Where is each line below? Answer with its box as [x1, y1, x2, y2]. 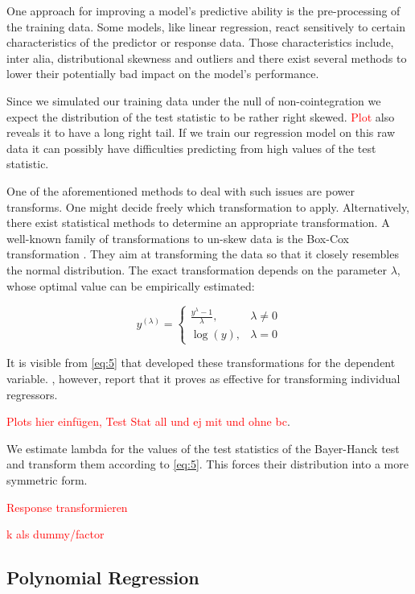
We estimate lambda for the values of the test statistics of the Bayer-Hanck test [6, 439, 400, 456]
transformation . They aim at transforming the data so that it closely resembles [6, 245, 399, 262]
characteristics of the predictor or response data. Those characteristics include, [6, 34, 394, 51]
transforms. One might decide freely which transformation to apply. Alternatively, [6, 198, 410, 215]
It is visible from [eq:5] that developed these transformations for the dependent [6, 354, 396, 371]
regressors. [6, 386, 58, 402]
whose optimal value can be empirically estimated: [6, 277, 255, 294]
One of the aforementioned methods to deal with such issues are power [6, 182, 355, 199]
